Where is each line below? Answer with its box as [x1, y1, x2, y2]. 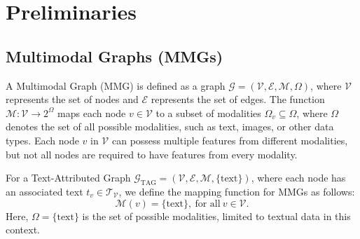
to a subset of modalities [155, 105, 261, 120]
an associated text [6, 184, 83, 198]
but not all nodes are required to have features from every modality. [6, 146, 298, 161]
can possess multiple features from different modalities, [111, 132, 348, 147]
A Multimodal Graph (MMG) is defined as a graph [6, 78, 226, 93]
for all [195, 198, 221, 209]
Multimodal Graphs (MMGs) [6, 45, 223, 67]
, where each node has [251, 170, 346, 185]
